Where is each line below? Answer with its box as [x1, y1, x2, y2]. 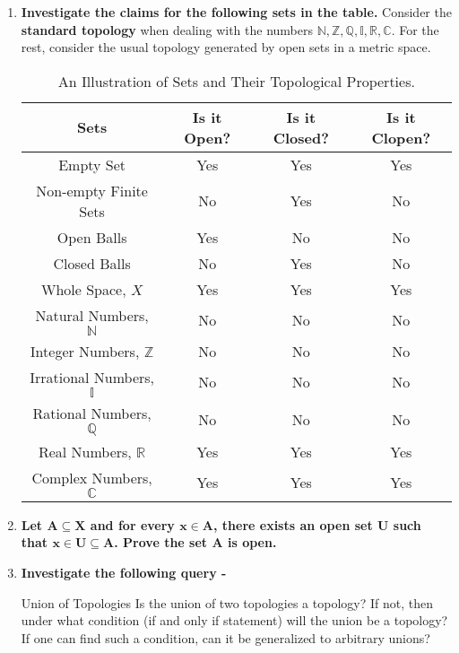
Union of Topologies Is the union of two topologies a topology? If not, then [21, 593, 433, 612]
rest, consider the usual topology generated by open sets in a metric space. [21, 38, 431, 57]
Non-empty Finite [36, 179, 148, 201]
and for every [90, 515, 175, 534]
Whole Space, [40, 278, 126, 300]
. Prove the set [114, 533, 208, 552]
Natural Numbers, [35, 304, 149, 326]
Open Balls [56, 226, 127, 248]
